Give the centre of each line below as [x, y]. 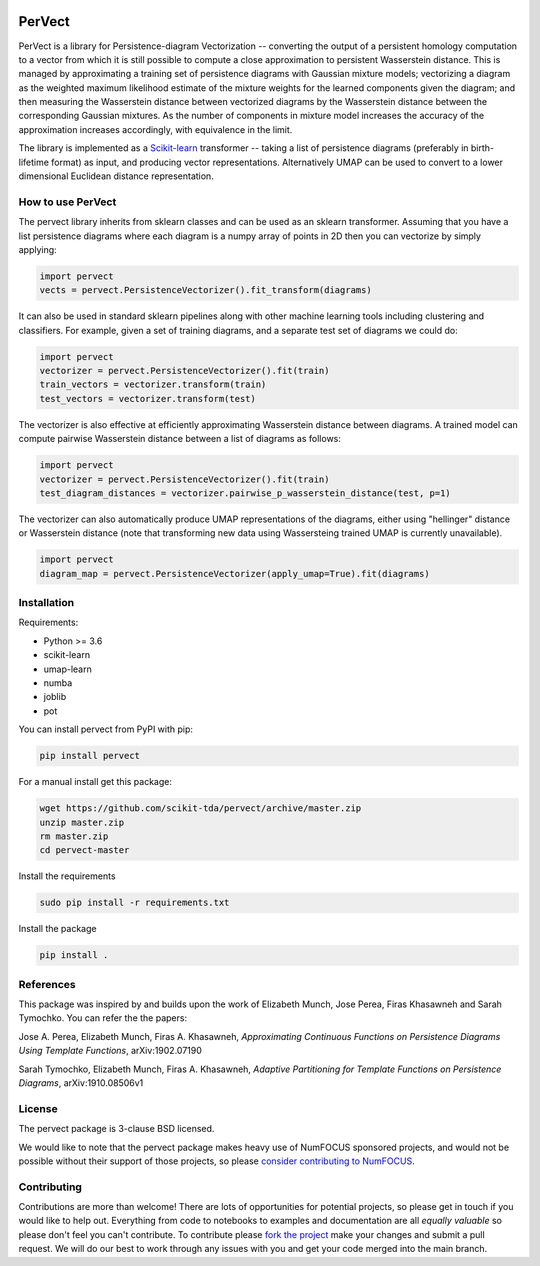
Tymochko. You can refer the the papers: [103, 1018]
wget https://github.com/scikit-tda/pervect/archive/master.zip [200, 808]
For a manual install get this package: [95, 782]
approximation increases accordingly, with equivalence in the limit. [155, 129]
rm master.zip [74, 836]
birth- [482, 148]
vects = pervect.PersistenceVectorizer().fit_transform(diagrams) [205, 290]
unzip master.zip [82, 822]
